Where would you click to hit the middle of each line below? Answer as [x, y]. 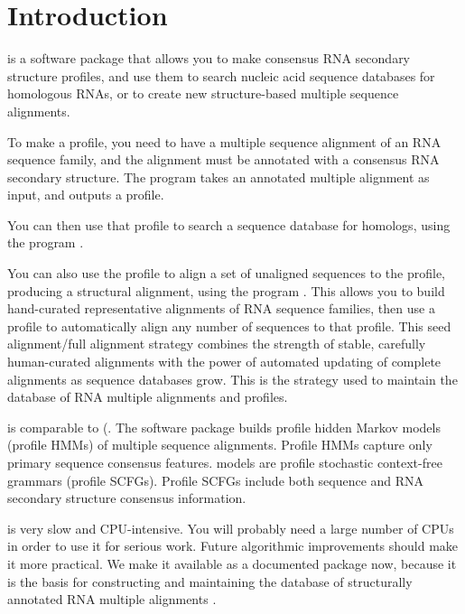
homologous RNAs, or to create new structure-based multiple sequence [203, 93]
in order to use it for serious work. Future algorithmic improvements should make [233, 546]
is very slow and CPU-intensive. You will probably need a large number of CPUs [231, 528]
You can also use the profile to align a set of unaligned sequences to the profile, [227, 273]
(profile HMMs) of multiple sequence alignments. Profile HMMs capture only [220, 445]
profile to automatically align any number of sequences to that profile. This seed [229, 326]
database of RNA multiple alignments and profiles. [148, 397]
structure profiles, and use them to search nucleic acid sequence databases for [221, 75]
